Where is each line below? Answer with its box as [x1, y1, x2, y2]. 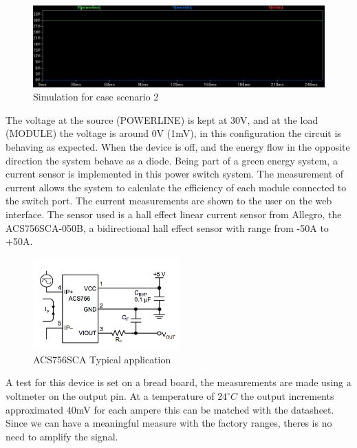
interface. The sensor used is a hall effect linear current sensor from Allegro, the [6, 206, 342, 221]
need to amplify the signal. [6, 429, 118, 443]
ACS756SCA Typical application [33, 352, 171, 366]
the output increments [240, 389, 334, 403]
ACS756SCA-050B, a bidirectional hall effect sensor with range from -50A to [6, 220, 329, 235]
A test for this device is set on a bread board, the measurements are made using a [6, 375, 351, 390]
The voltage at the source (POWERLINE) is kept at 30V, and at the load [6, 112, 318, 127]
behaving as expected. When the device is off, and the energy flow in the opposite [6, 139, 350, 153]
